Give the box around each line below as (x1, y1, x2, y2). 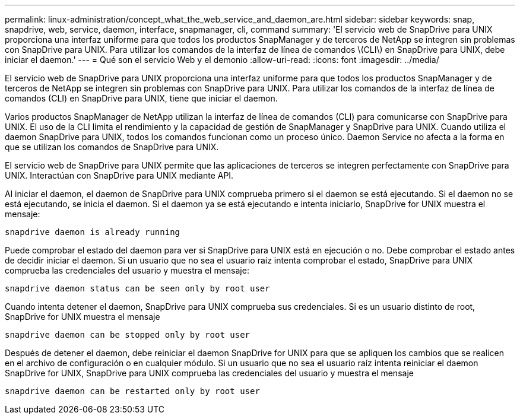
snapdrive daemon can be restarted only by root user (5, 386, 260, 396)
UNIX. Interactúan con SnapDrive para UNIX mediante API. (5, 170, 234, 180)
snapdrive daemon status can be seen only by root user (5, 284, 270, 293)
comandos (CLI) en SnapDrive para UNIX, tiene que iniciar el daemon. (5, 93, 278, 103)
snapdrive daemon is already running (5, 227, 180, 237)
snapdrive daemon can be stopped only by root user (5, 330, 251, 339)
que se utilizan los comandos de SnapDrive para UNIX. (5, 142, 219, 152)
